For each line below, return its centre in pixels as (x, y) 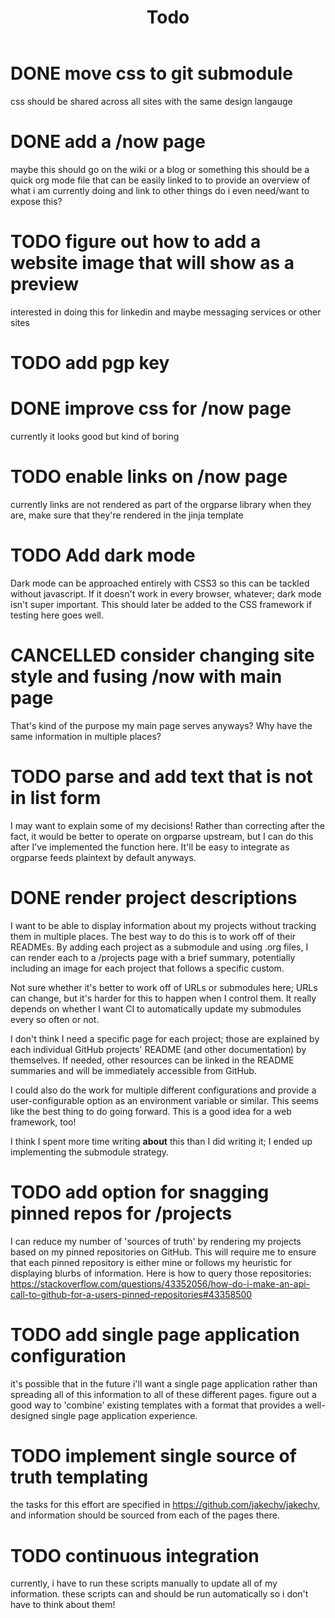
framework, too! (43, 1122)
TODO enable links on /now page (149, 477)
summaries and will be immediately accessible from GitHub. (133, 1070)
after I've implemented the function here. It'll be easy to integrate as (150, 847)
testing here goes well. (57, 615)
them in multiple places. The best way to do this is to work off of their (153, 936)
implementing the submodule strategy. (90, 1152)
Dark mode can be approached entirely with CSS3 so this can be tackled (160, 583)
